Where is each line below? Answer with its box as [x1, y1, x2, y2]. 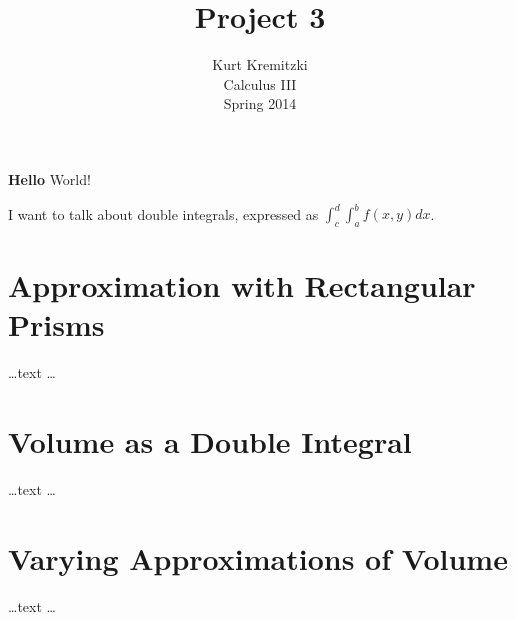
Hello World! [8, 168, 91, 189]
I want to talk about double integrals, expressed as [8, 203, 319, 223]
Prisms [8, 304, 105, 345]
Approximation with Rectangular [8, 264, 476, 305]
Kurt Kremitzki [212, 54, 308, 75]
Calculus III [223, 73, 297, 94]
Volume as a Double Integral [8, 420, 412, 461]
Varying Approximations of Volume [8, 537, 508, 578]
